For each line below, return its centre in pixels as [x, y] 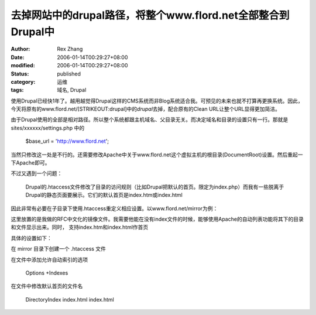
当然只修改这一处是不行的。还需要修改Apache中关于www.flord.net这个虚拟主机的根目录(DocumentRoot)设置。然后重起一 [157, 155]
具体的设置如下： [31, 238]
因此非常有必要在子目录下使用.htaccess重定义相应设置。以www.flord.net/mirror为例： [114, 208]
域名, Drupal [72, 90]
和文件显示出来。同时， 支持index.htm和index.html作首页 [80, 227]
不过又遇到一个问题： [37, 173]
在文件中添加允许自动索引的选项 [49, 259]
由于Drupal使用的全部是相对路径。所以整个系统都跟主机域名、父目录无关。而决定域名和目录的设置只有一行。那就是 [150, 119]
